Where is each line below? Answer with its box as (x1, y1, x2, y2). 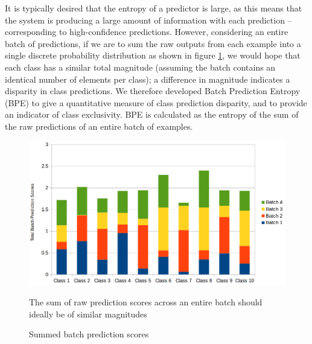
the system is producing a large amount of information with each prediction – (5, 13, 292, 26)
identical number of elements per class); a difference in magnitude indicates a (5, 72, 290, 85)
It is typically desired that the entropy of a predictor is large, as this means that (5, 2, 302, 14)
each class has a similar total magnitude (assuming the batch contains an (5, 60, 276, 73)
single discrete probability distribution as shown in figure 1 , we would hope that (5, 49, 301, 62)
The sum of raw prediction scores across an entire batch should (29, 296, 263, 308)
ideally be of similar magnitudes (29, 307, 147, 320)
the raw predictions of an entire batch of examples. (5, 119, 193, 132)
